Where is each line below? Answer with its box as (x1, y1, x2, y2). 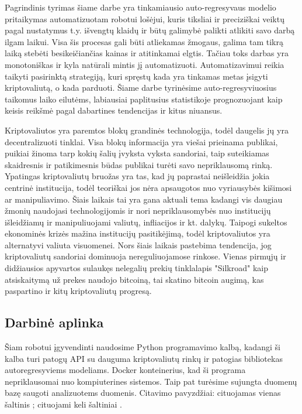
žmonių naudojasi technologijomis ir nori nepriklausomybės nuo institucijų (5, 204, 271, 217)
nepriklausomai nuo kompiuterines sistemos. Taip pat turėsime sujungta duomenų (5, 375, 297, 387)
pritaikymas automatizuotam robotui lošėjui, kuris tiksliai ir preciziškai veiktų (5, 12, 284, 25)
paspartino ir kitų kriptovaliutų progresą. (5, 285, 152, 297)
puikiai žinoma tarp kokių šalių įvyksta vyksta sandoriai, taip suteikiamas (5, 147, 269, 159)
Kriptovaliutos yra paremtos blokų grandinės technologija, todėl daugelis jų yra (5, 124, 289, 136)
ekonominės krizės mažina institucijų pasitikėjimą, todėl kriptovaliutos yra (5, 227, 270, 239)
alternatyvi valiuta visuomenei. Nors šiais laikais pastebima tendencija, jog (5, 238, 272, 251)
